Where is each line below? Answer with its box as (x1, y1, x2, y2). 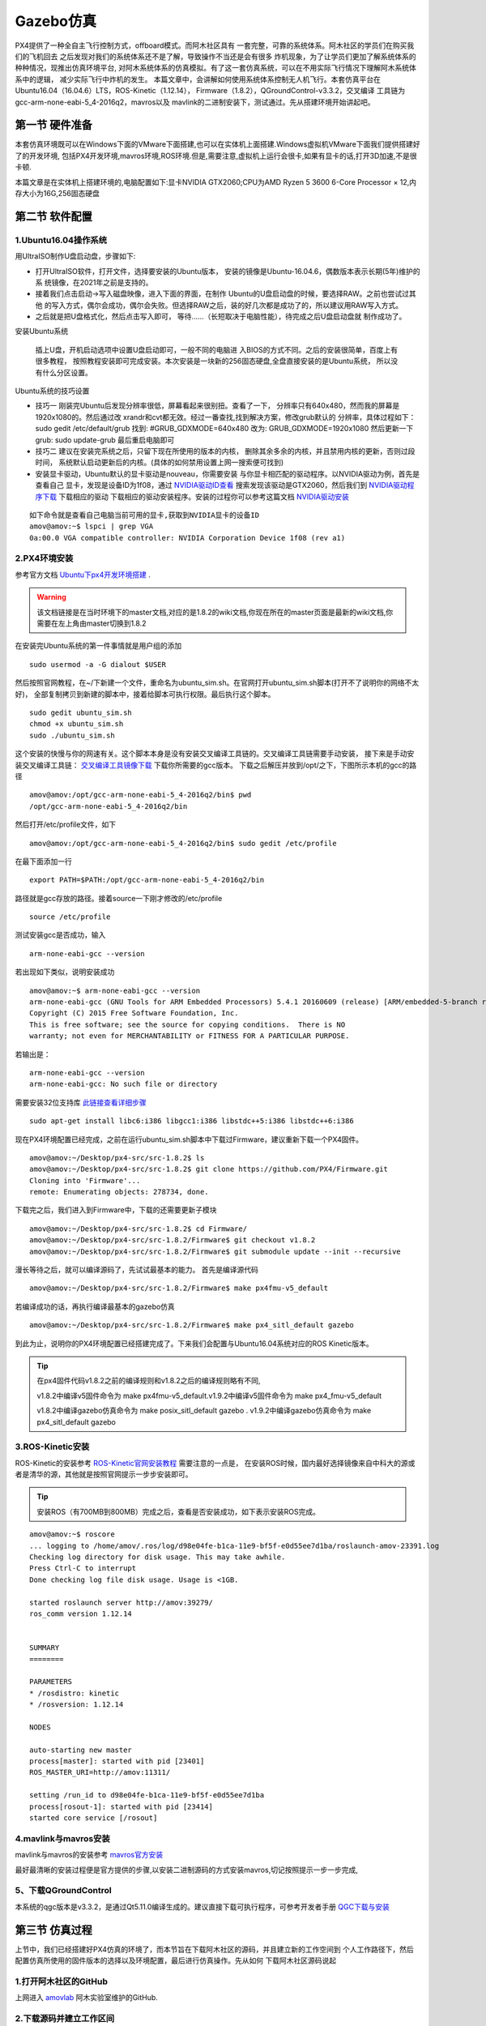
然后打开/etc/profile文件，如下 (15, 819, 117, 830)
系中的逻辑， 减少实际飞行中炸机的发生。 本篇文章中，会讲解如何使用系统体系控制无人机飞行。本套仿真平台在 (15, 74, 381, 84)
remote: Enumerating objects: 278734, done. (29, 1187, 210, 1197)
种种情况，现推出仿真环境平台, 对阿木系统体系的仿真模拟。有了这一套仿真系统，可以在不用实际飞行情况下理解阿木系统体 (15, 63, 416, 73)
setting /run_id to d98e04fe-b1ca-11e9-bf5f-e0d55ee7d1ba (29, 1791, 265, 1800)
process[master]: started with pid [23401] (29, 1757, 205, 1766)
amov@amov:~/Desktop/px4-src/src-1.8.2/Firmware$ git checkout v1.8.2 (29, 1236, 316, 1245)
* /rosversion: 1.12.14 (29, 1700, 124, 1709)
